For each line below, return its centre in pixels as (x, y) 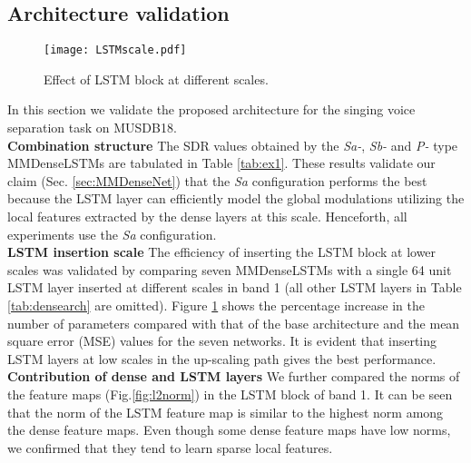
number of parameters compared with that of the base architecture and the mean (234, 323)
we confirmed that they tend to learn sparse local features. (170, 447)
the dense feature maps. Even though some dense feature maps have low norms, (229, 430)
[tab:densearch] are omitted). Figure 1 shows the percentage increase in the (216, 305)
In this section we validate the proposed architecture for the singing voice (211, 109)
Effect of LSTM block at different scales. (156, 79)
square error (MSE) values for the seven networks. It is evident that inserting (222, 341)
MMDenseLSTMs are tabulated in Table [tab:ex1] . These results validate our (221, 163)
